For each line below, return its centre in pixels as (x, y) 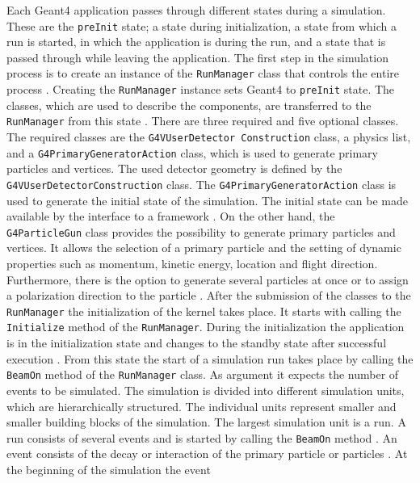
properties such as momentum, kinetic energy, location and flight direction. (192, 263)
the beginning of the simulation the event (109, 469)
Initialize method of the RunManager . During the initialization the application (206, 327)
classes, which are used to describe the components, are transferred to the (189, 105)
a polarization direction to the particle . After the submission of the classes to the (209, 295)
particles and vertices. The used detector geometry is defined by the (174, 168)
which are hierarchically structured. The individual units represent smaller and (202, 406)
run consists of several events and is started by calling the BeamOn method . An (202, 437)
